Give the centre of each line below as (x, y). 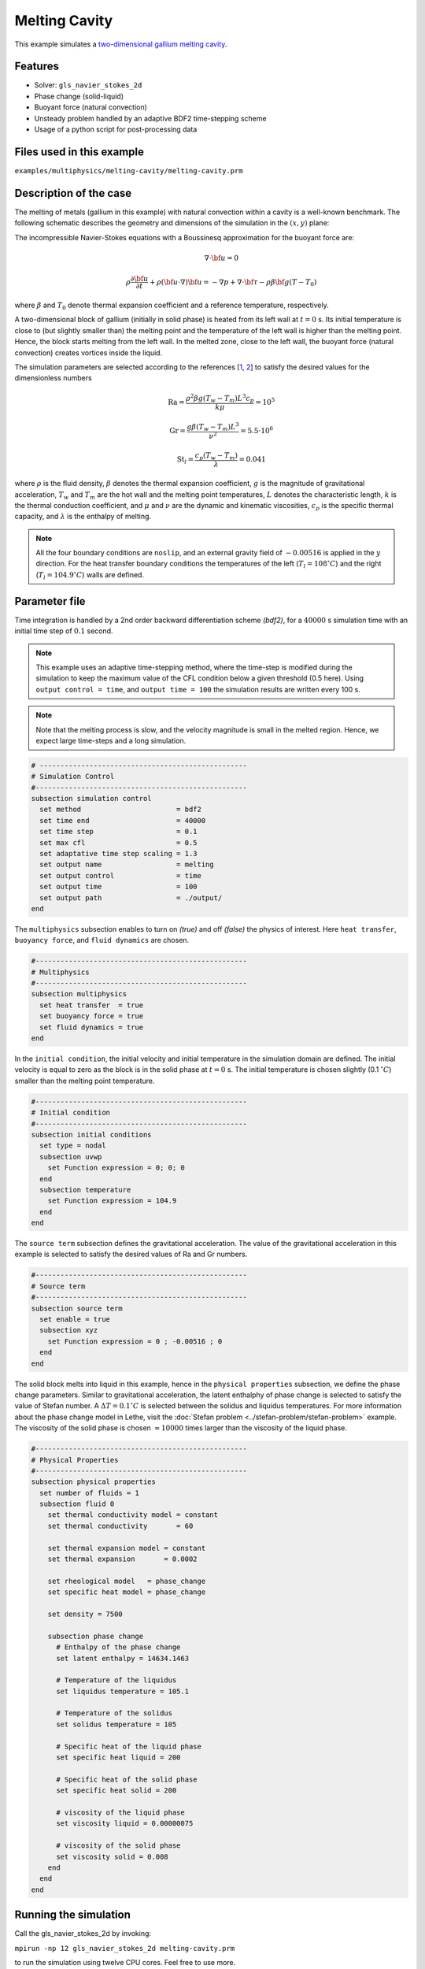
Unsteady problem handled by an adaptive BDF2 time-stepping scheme (150, 118)
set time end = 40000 (123, 820)
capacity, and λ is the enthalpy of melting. (83, 517)
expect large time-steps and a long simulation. (111, 740)
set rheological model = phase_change (127, 1581)
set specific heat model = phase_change (127, 1592)
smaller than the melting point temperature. (85, 1081)
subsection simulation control (92, 799)
